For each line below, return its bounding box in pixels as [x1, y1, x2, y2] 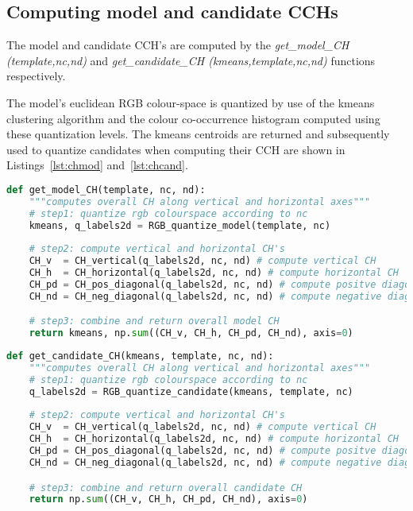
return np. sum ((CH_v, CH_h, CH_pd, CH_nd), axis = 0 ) [29, 494, 308, 505]
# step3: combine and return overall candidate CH [29, 482, 303, 494]
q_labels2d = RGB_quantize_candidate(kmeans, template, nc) [29, 385, 353, 397]
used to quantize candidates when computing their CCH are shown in [6, 141, 345, 157]
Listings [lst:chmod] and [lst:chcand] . [6, 157, 188, 173]
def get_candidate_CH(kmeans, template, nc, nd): [6, 350, 274, 362]
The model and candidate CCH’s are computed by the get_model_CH [6, 37, 349, 53]
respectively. [6, 68, 66, 84]
